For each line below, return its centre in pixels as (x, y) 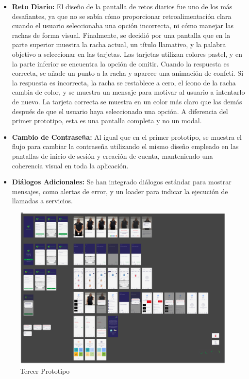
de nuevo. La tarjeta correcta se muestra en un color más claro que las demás (127, 101)
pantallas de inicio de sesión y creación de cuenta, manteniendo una (112, 156)
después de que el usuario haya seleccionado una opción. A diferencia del (120, 111)
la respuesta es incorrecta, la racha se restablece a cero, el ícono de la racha (124, 82)
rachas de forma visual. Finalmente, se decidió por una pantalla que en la (121, 35)
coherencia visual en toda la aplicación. (70, 165)
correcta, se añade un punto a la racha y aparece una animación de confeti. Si (128, 73)
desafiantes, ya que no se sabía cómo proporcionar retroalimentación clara (122, 16)
